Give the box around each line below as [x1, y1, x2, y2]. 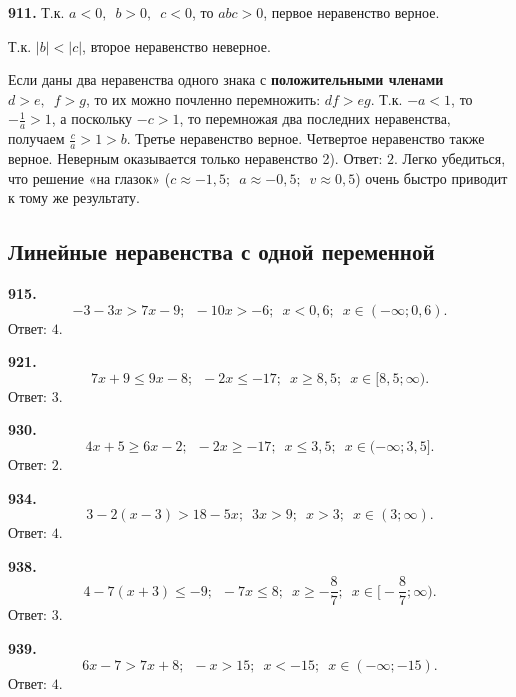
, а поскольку [51, 108, 133, 129]
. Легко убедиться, [394, 148, 506, 169]
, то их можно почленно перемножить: [85, 88, 321, 109]
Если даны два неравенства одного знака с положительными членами [8, 69, 444, 90]
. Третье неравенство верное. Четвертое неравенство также [126, 128, 485, 149]
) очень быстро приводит [355, 167, 508, 188]
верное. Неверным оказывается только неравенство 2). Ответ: [8, 148, 383, 169]
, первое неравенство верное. [263, 2, 440, 22]
